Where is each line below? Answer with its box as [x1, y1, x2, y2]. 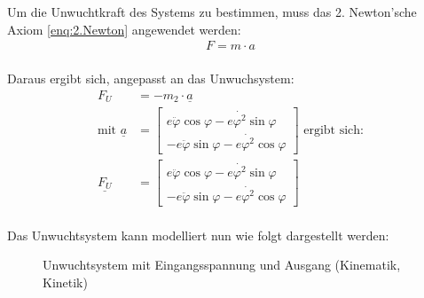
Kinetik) [43, 272, 88, 291]
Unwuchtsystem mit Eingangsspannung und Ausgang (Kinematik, [43, 255, 401, 274]
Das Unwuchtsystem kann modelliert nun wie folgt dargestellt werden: [7, 225, 389, 244]
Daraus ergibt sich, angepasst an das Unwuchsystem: [7, 69, 294, 88]
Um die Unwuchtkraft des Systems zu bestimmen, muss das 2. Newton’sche [7, 3, 417, 20]
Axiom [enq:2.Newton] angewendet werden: [7, 20, 241, 38]
